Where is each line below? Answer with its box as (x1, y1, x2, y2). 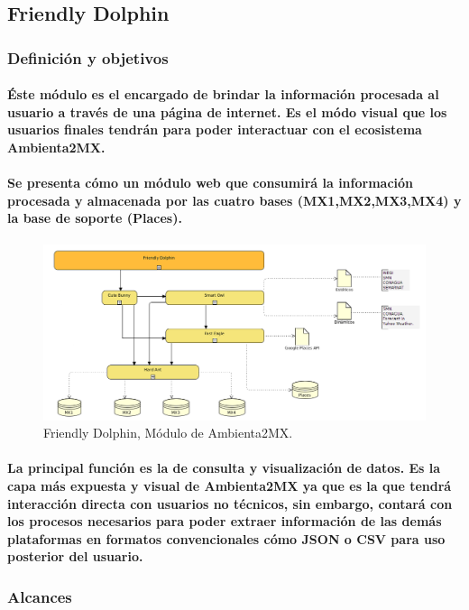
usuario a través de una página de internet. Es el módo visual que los (7, 102, 447, 121)
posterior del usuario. (7, 547, 143, 566)
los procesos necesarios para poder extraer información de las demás (7, 512, 442, 531)
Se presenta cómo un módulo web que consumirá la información (7, 173, 414, 192)
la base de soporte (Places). (7, 208, 182, 227)
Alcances (7, 585, 72, 607)
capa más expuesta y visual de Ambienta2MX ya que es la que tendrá (7, 476, 452, 494)
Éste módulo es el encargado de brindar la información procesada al (7, 85, 439, 104)
